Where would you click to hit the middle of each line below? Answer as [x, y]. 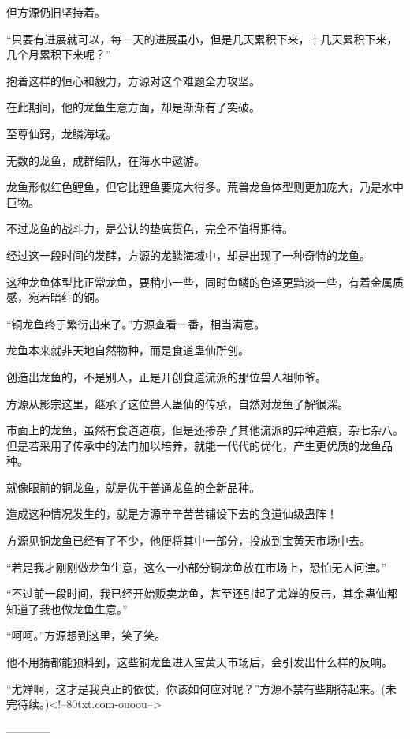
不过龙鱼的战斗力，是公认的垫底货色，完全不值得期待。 [150, 229]
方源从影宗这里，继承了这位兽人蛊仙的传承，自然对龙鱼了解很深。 [177, 403]
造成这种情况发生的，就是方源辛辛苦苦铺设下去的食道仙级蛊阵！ [172, 514]
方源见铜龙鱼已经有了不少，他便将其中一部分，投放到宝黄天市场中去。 [188, 540]
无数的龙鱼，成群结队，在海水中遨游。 [106, 160]
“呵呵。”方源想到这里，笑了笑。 [86, 635]
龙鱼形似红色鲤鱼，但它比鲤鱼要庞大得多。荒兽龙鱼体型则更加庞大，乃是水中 [205, 187]
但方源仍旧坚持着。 [56, 12]
